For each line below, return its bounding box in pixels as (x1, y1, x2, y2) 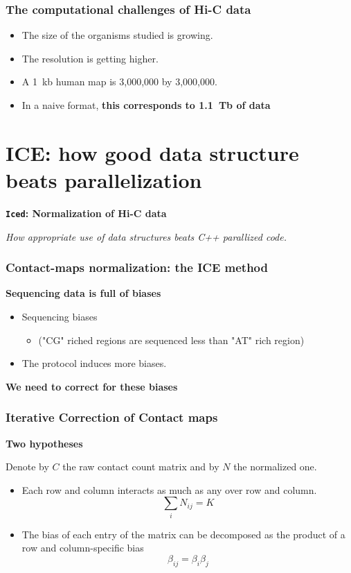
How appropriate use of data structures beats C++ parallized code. (6, 229, 287, 243)
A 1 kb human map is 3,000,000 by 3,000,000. (21, 74, 217, 89)
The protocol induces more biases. (21, 356, 167, 370)
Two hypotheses (6, 436, 83, 450)
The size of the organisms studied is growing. (21, 28, 213, 42)
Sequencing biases (21, 309, 98, 323)
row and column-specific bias (21, 540, 144, 555)
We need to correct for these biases (6, 379, 178, 393)
